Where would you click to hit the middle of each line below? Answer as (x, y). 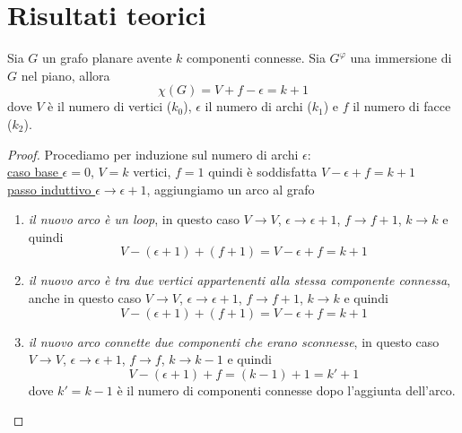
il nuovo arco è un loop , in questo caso (134, 219)
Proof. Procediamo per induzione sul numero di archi (153, 154)
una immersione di (401, 58)
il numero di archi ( (258, 106)
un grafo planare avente (107, 58)
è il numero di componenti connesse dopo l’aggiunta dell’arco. (286, 390)
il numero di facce (402, 106)
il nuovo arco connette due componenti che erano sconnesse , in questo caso (234, 341)
